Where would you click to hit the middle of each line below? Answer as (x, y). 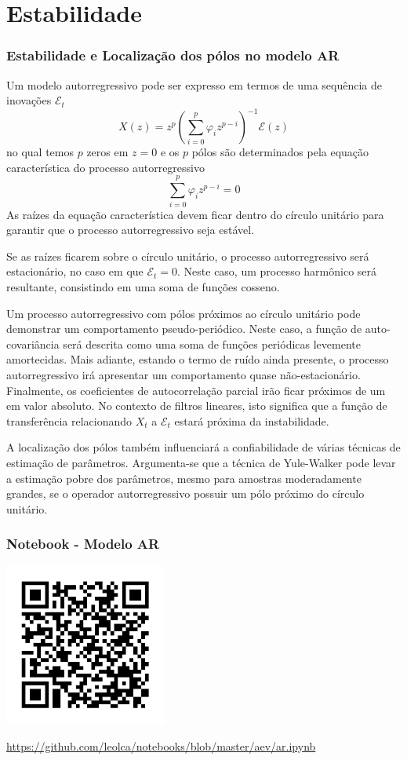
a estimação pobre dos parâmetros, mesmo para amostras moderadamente (184, 478)
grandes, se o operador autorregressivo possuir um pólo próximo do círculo (185, 493)
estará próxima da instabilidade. (252, 420)
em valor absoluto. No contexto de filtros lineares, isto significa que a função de (197, 406)
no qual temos (40, 152)
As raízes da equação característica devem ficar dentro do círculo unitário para (195, 214)
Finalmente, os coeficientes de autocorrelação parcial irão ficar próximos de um (196, 390)
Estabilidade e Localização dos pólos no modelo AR (173, 55)
